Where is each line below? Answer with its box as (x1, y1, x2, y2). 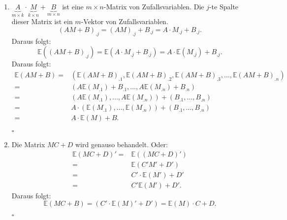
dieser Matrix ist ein (11, 16, 73, 27)
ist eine (62, 1, 84, 11)
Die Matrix (11, 139, 45, 150)
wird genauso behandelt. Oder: (75, 139, 168, 150)
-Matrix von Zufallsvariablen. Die (103, 1, 204, 11)
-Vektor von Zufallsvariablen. (81, 16, 168, 27)
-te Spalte (209, 1, 239, 11)
